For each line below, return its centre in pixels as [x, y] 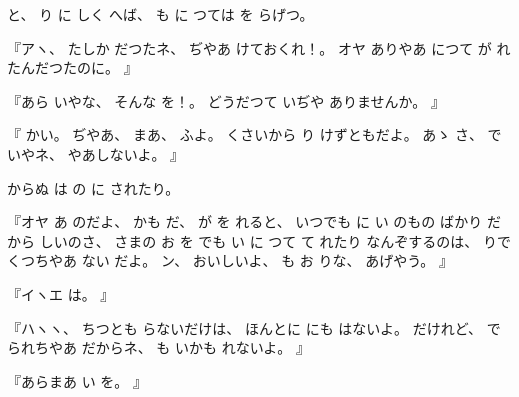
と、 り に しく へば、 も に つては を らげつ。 [160, 14]
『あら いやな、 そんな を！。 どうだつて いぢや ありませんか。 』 [226, 100]
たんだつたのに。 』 [72, 67]
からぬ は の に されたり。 [93, 187]
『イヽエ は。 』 [61, 293]
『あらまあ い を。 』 [77, 380]
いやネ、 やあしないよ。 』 [96, 153]
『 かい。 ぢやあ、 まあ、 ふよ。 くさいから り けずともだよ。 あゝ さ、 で [254, 134]
